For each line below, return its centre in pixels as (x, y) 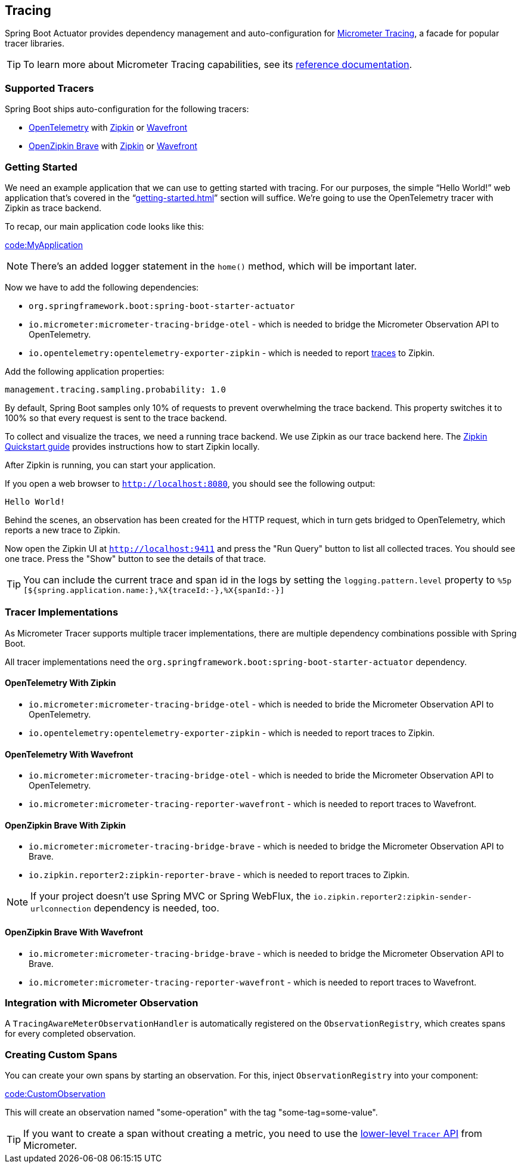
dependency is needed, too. (156, 908)
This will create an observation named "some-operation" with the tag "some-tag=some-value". (191, 1113)
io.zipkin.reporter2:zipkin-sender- (393, 897)
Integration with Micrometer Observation (102, 1002)
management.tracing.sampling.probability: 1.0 (115, 389)
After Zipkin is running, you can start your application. (110, 465)
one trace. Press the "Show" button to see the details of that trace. (136, 558)
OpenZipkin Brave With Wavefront (74, 932)
